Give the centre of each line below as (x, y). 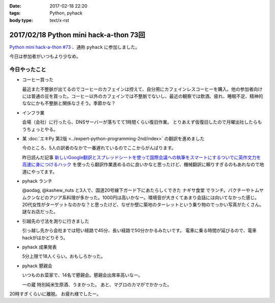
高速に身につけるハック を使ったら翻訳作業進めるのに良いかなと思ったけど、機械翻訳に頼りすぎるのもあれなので (141, 165)
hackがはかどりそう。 (45, 238)
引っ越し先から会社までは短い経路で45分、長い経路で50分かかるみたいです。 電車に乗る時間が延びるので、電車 (140, 231)
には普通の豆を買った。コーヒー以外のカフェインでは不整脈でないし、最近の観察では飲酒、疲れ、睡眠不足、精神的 (143, 96)
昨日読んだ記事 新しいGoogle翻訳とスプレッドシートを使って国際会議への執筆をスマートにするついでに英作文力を (142, 157)
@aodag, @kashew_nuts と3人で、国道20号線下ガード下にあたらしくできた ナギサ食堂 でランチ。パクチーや (136, 190)
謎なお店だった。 (40, 212)
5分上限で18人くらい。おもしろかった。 (64, 256)
